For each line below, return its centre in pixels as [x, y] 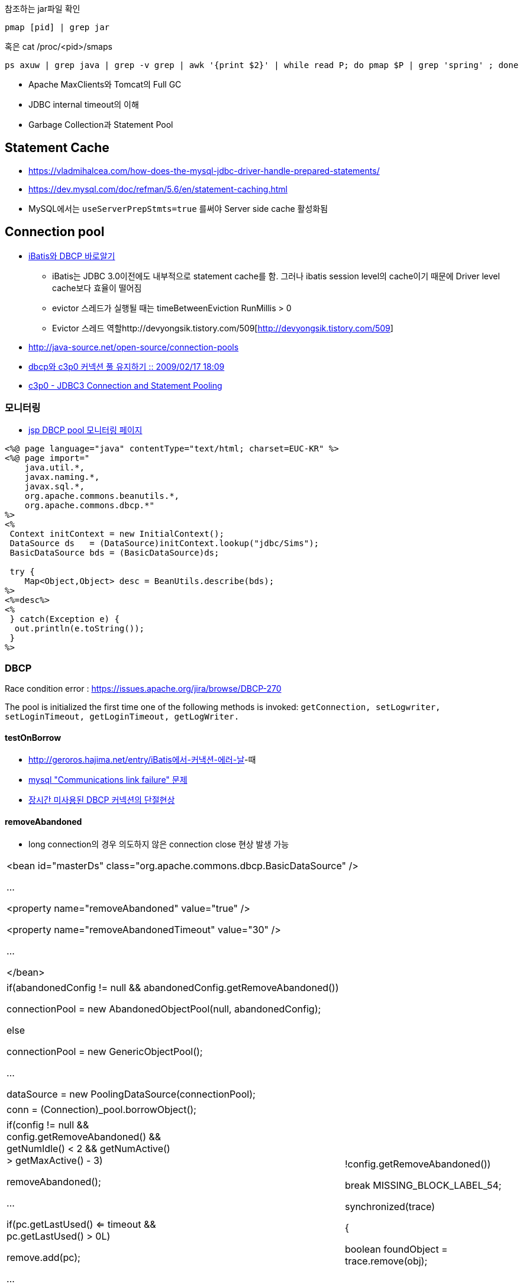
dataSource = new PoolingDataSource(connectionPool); [131, 1094]
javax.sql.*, [54, 487]
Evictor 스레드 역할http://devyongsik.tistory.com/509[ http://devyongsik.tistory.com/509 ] [223, 328]
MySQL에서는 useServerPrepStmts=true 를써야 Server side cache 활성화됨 [178, 208]
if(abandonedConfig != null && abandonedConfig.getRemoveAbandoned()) [173, 987]
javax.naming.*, [62, 477]
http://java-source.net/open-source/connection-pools [134, 347]
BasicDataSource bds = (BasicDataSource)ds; [114, 553]
